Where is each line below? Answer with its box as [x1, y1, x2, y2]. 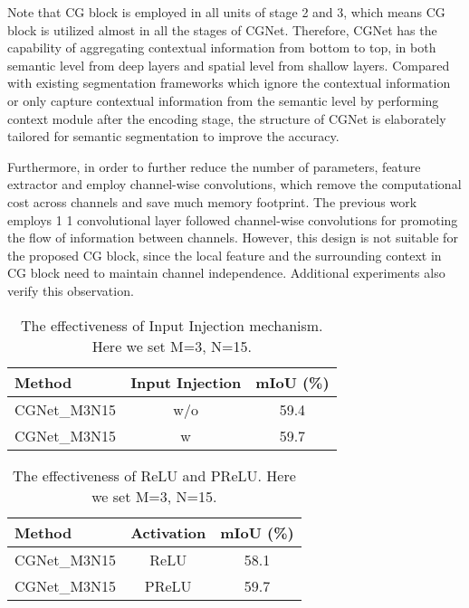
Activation [130, 521, 206, 543]
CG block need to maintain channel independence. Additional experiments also [7, 263, 445, 282]
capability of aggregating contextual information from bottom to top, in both [7, 38, 436, 57]
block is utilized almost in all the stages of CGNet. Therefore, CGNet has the [7, 20, 437, 39]
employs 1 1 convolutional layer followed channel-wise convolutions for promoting [7, 210, 458, 229]
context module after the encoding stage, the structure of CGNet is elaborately [7, 109, 446, 128]
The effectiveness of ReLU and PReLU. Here [12, 464, 296, 486]
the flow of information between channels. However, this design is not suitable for [7, 228, 458, 247]
